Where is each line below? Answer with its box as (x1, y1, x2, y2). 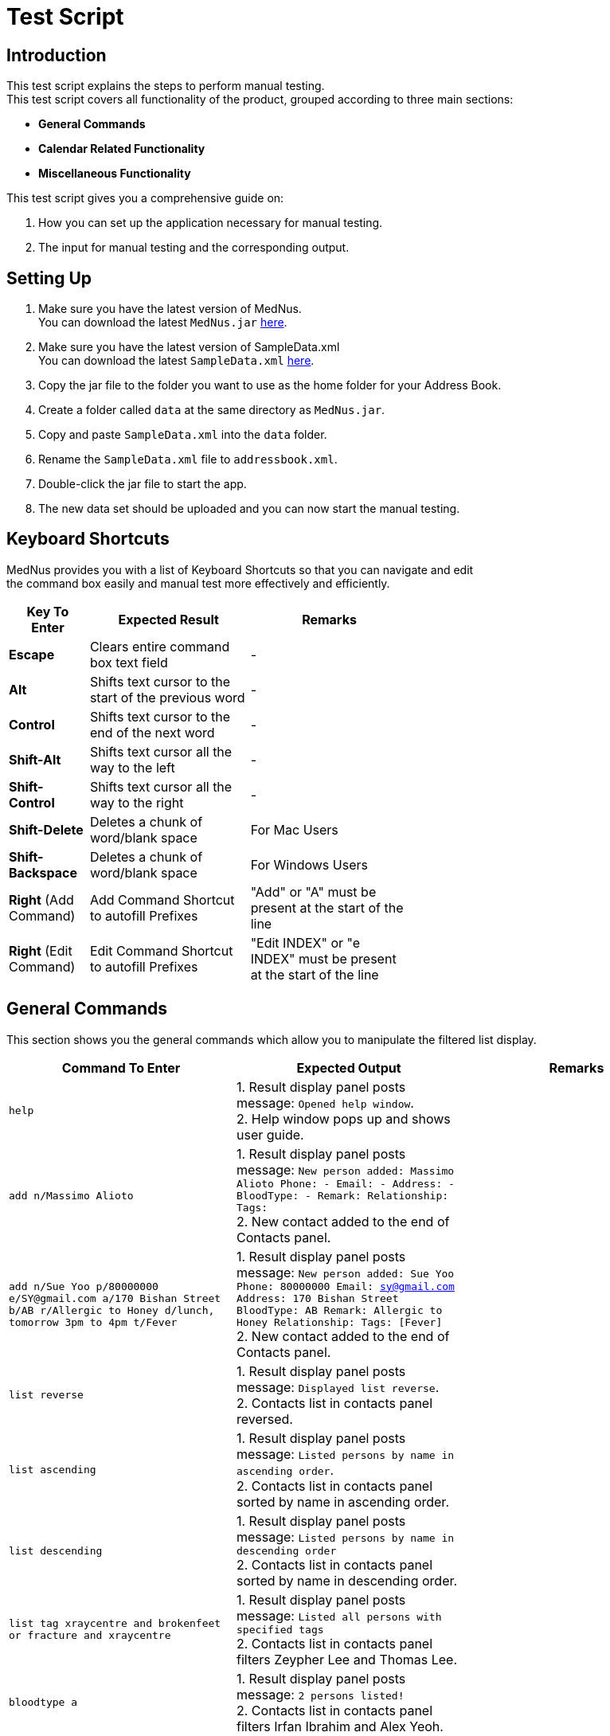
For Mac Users (250, 821, 338, 838)
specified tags (236, 1623, 324, 1636)
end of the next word (89, 724, 215, 741)
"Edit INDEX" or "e (250, 934, 361, 951)
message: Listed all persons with (236, 1607, 442, 1624)
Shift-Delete (9, 821, 84, 838)
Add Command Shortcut (89, 891, 235, 908)
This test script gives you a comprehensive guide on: (6, 191, 284, 205)
